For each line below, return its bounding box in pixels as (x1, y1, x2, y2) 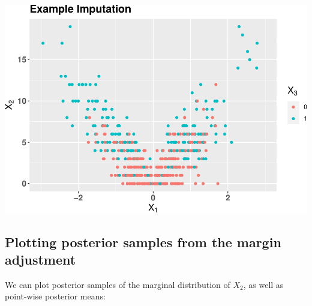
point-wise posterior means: (5, 290, 106, 302)
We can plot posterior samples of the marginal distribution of (5, 278, 230, 290)
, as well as (243, 278, 284, 290)
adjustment (5, 250, 76, 269)
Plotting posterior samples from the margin (5, 232, 281, 251)
